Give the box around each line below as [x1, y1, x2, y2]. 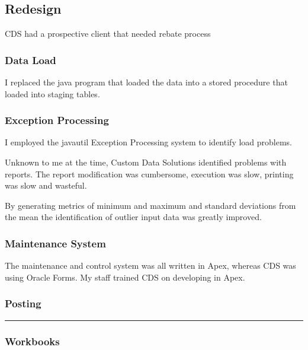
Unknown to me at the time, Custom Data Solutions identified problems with [5, 156, 287, 168]
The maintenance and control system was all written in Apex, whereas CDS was [5, 259, 296, 272]
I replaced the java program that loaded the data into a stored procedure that [5, 76, 288, 88]
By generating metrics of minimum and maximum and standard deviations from [5, 199, 296, 211]
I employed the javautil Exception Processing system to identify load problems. [5, 136, 293, 148]
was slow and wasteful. [5, 179, 87, 192]
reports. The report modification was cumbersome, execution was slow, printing [5, 167, 294, 180]
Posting [5, 296, 41, 311]
